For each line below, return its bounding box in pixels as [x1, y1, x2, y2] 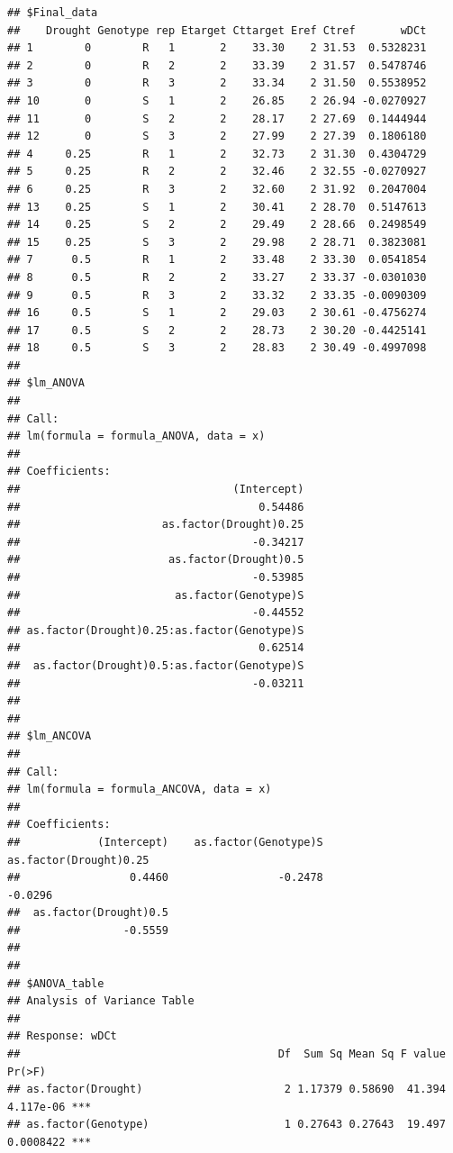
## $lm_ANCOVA [7, 730, 92, 743]
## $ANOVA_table [7, 976, 104, 990]
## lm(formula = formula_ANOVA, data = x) [7, 430, 266, 443]
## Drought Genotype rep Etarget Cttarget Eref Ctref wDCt [7, 23, 427, 37]
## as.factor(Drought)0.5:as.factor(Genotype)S [7, 658, 304, 672]
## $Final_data [7, 6, 98, 19]
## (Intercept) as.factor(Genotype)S [7, 835, 323, 849]
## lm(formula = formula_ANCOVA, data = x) [7, 783, 272, 796]
